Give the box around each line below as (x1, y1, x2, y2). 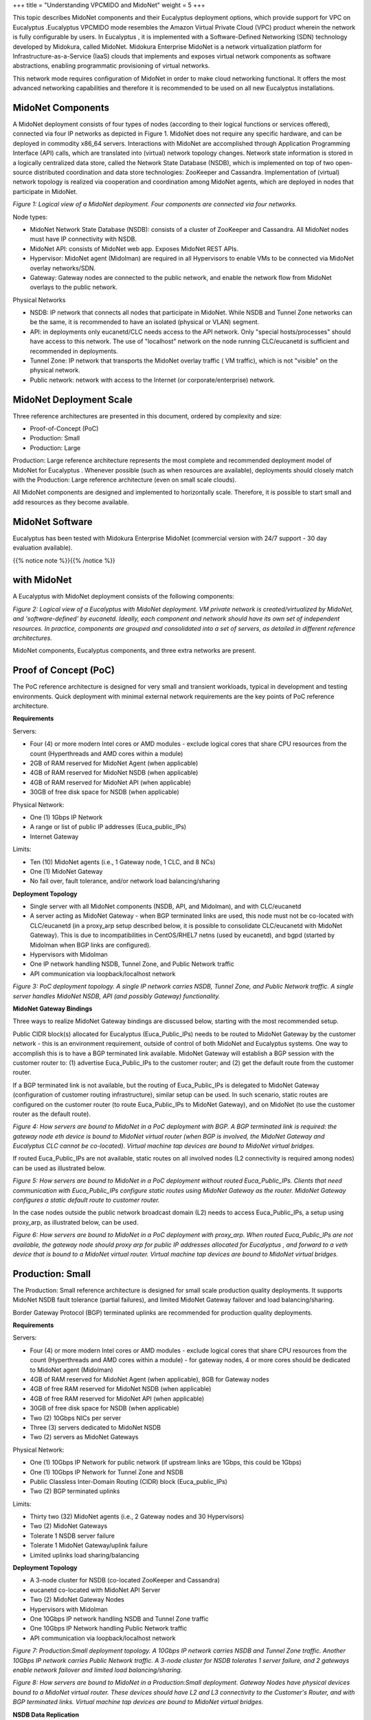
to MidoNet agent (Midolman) (30, 1366, 113, 1374)
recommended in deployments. (30, 347, 118, 355)
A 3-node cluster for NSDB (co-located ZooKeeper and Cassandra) (30, 1576, 220, 1584)
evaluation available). (12, 544, 73, 552)
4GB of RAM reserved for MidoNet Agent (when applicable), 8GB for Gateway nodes (30, 1375, 269, 1384)
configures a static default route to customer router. (12, 1196, 160, 1204)
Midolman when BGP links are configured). (30, 940, 151, 949)
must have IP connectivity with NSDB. (30, 235, 137, 244)
